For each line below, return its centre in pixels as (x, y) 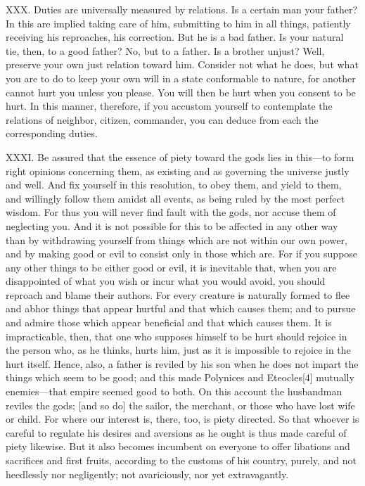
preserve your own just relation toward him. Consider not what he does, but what (182, 64)
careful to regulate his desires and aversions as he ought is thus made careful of (176, 432)
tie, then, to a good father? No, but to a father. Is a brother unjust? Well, (165, 50)
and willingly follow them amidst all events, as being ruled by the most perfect (175, 198)
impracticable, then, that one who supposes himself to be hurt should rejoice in (177, 336)
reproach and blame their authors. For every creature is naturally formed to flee (178, 294)
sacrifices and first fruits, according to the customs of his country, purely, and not (181, 460)
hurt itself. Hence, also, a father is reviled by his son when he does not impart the (182, 363)
